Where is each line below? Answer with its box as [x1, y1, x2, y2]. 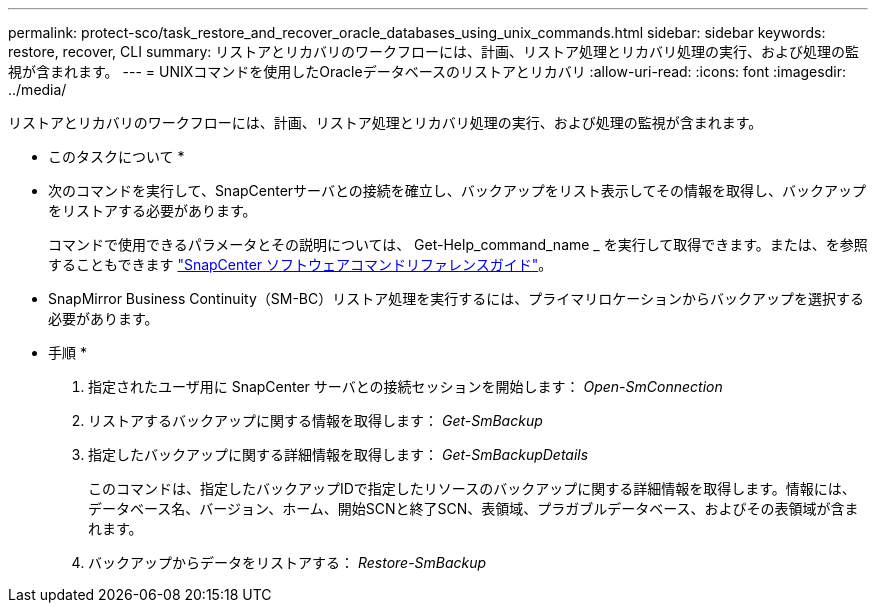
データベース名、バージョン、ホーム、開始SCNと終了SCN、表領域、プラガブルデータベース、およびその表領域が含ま [88, 500, 859, 517]
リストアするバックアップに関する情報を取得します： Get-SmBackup [88, 412, 543, 429]
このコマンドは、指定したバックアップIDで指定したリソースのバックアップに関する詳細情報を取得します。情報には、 [88, 480, 856, 497]
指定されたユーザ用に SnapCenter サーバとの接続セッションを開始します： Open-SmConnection [88, 378, 723, 395]
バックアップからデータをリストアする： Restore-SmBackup [88, 554, 487, 571]
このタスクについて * [48, 148, 185, 165]
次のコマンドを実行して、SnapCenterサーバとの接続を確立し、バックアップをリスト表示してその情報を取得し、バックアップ [48, 182, 866, 199]
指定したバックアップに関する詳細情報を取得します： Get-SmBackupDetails [88, 446, 589, 463]
